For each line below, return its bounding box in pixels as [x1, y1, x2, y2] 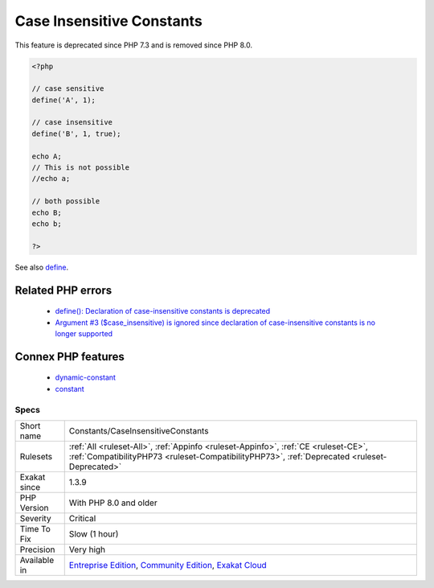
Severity [19, 512, 51, 524]
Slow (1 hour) [68, 528, 119, 539]
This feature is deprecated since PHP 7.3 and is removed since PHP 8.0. [14, 40, 253, 50]
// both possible [31, 197, 100, 206]
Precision [19, 544, 55, 555]
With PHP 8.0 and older [68, 497, 158, 508]
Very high [68, 544, 106, 555]
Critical [68, 512, 96, 524]
